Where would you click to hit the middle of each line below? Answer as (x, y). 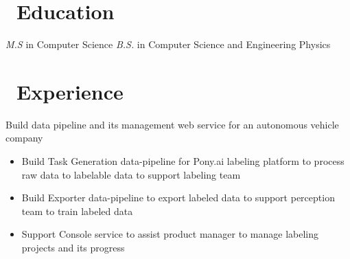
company (24, 138)
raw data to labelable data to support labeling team (131, 174)
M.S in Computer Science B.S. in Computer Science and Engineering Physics (168, 44)
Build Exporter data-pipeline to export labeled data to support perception (178, 198)
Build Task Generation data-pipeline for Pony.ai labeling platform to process (183, 161)
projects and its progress (73, 247)
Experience (70, 91)
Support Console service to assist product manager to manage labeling (170, 234)
